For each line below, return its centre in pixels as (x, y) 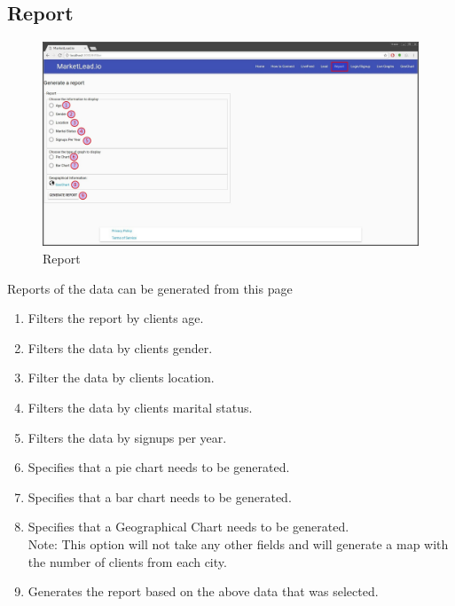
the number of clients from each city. (127, 561)
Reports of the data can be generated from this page (150, 288)
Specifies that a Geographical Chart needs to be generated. (188, 527)
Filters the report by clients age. (116, 318)
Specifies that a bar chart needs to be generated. (160, 496)
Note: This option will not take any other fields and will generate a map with (238, 543)
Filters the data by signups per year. (127, 437)
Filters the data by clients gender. (120, 347)
